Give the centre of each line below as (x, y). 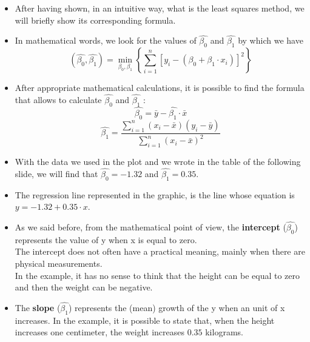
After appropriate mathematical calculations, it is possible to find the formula (160, 88)
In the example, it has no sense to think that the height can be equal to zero (157, 275)
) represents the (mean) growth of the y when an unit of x (177, 307)
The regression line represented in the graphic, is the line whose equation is (155, 194)
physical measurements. (59, 263)
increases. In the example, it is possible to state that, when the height (145, 320)
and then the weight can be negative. (84, 287)
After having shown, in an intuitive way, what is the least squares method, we (160, 8)
